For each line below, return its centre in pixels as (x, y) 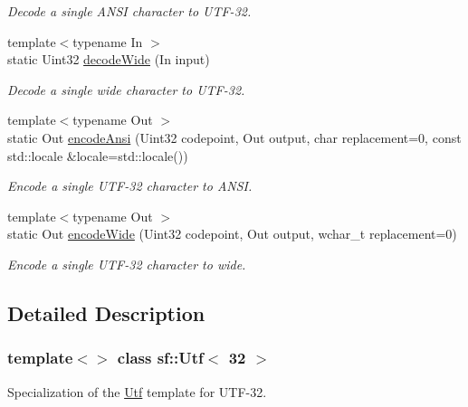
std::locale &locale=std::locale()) (98, 155)
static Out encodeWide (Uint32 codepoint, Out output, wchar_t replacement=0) (232, 234)
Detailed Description (106, 312)
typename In (108, 41)
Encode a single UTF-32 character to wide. (127, 264)
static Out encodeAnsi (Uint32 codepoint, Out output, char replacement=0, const (234, 137)
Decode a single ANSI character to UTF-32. (129, 11)
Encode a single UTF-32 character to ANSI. (130, 186)
